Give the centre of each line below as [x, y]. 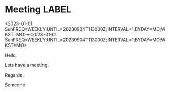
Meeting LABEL [38, 9]
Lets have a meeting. [27, 65]
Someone [15, 85]
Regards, [14, 75]
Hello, [11, 55]
